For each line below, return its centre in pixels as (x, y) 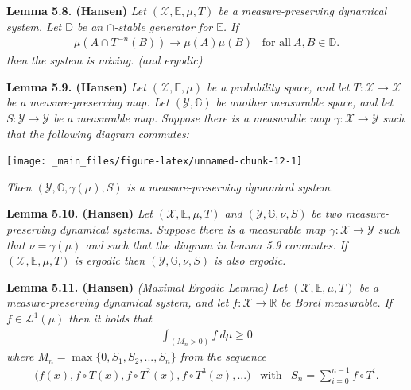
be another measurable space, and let (304, 102)
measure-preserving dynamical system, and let (118, 302)
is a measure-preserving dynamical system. (230, 186)
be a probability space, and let (278, 86)
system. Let (34, 26)
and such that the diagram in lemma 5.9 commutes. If (216, 244)
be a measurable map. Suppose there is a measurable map (192, 118)
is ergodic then (110, 260)
